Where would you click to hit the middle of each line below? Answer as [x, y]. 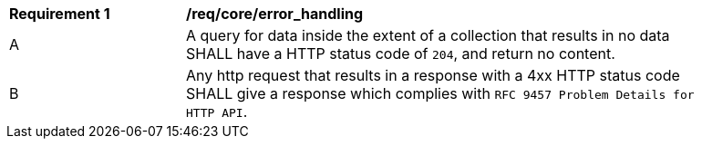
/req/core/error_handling [275, 14]
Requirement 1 [60, 14]
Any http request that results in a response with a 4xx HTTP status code [433, 75]
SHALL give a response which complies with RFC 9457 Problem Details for [440, 93]
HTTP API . [217, 112]
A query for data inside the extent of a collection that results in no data [428, 35]
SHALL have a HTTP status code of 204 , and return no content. [401, 54]
